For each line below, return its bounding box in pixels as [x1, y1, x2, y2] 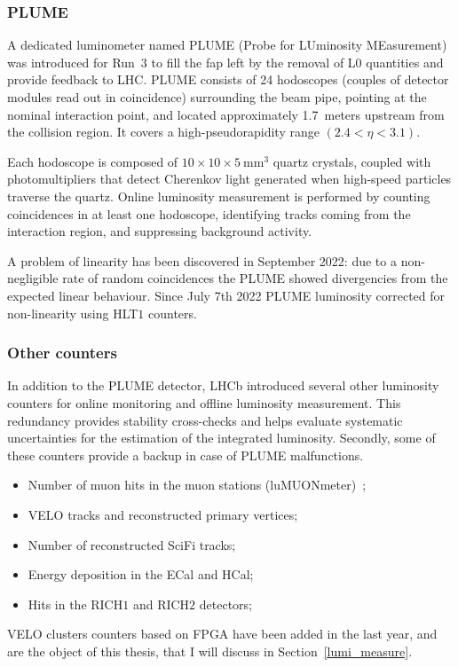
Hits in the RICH [28, 594, 123, 613]
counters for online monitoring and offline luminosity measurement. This [7, 393, 401, 412]
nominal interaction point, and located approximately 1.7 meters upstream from [7, 105, 445, 123]
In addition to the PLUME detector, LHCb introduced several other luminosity [7, 376, 439, 395]
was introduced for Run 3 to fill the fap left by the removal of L [7, 52, 356, 71]
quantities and [366, 52, 444, 71]
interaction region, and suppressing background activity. [7, 222, 312, 240]
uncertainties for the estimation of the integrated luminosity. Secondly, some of [7, 428, 436, 447]
